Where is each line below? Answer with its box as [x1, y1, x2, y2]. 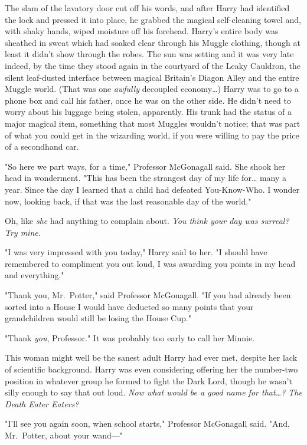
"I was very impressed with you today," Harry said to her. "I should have [5, 246, 267, 258]
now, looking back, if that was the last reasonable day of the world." [5, 195, 252, 207]
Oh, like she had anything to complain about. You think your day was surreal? [5, 215, 289, 227]
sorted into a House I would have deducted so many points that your [5, 300, 254, 312]
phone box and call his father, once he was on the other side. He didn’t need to [5, 94, 291, 106]
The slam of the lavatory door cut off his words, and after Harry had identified [5, 2, 290, 14]
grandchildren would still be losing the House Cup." [5, 312, 191, 324]
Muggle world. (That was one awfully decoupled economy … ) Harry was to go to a [5, 83, 299, 95]
